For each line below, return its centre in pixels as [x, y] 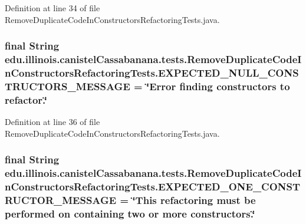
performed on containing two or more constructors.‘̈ [130, 213]
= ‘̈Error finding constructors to [212, 86]
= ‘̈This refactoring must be [188, 200]
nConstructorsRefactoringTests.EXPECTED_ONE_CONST [153, 187]
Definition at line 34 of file [52, 8]
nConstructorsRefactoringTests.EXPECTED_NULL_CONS [152, 72]
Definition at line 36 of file [52, 122]
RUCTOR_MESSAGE [61, 200]
